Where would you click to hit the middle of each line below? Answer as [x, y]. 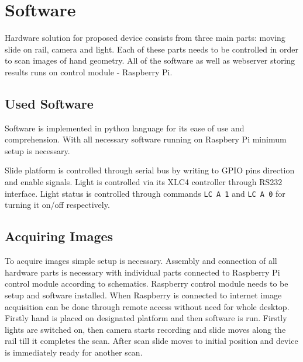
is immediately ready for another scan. [74, 352]
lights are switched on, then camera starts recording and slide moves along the [145, 329]
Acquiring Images [59, 236]
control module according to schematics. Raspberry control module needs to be [147, 283]
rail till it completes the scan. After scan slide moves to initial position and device [151, 341]
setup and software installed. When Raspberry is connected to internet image [143, 295]
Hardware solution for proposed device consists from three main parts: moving [145, 38]
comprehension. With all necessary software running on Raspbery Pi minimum [146, 139]
